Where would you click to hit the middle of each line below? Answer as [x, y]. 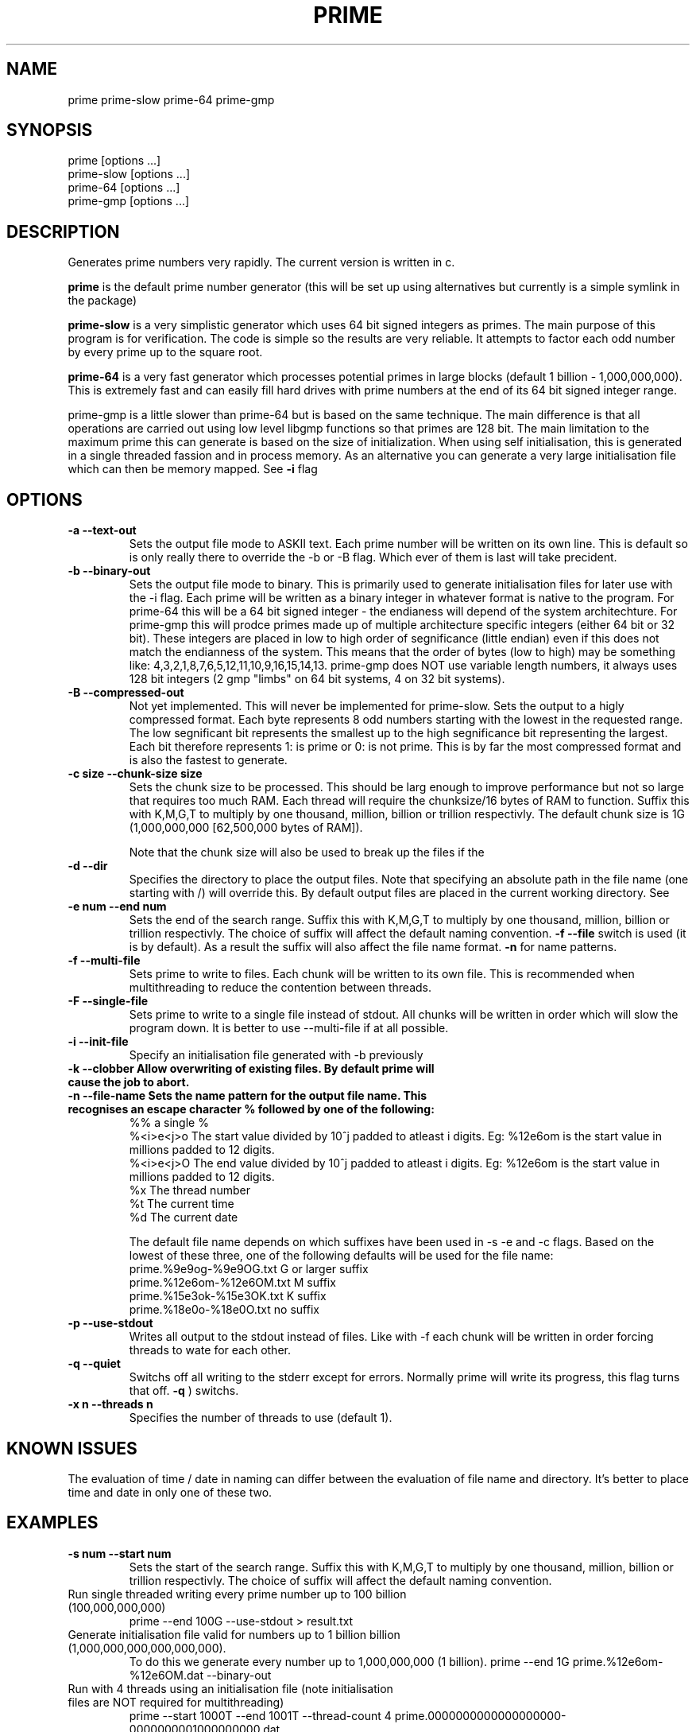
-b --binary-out [109, 571]
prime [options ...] [114, 161]
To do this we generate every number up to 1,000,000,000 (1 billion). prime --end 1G [349, 1661]
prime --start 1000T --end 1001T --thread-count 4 [260, 1715]
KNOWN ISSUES [72, 1448]
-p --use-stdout [110, 1323]
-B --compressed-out [126, 693]
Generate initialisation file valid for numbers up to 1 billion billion [234, 1634]
